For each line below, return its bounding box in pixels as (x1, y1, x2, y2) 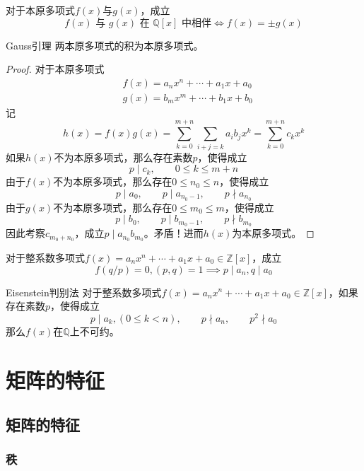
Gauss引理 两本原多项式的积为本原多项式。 (6, 37, 204, 52)
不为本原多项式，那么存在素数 (54, 149, 193, 164)
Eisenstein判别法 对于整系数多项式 (6, 284, 162, 299)
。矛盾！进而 (143, 226, 204, 240)
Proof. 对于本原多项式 (6, 62, 105, 76)
